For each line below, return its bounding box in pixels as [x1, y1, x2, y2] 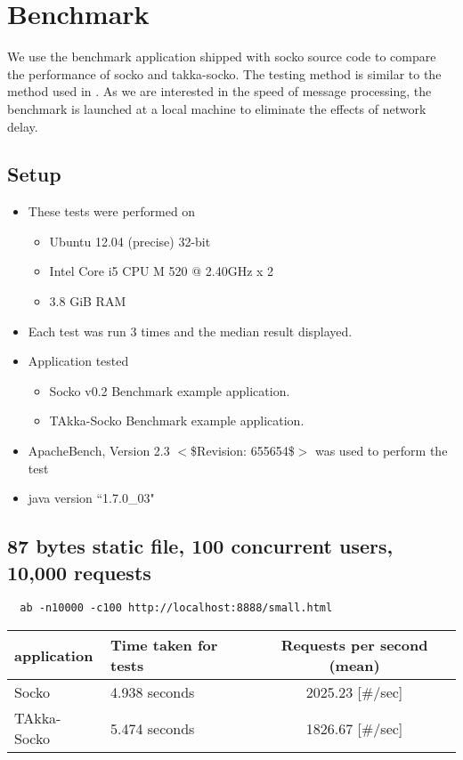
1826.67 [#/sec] [305, 717, 403, 739]
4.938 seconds [110, 682, 195, 703]
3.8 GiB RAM [49, 292, 126, 311]
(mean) [329, 655, 380, 676]
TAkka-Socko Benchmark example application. [49, 411, 305, 430]
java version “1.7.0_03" [28, 489, 155, 507]
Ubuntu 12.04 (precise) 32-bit [49, 231, 211, 250]
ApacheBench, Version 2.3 [28, 441, 170, 460]
